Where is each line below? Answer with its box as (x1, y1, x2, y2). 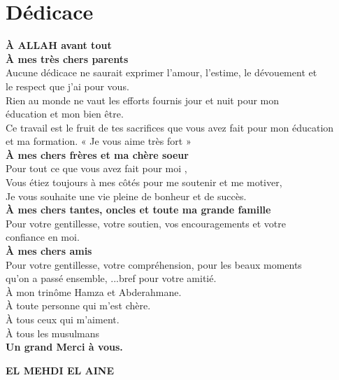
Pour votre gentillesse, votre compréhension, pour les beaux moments (6, 257, 302, 272)
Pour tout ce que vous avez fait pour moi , (6, 161, 187, 176)
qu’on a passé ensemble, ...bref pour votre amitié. (6, 271, 217, 286)
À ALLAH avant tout (6, 38, 112, 52)
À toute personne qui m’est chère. (6, 298, 151, 313)
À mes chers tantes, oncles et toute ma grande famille (6, 202, 271, 217)
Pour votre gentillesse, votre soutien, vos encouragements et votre (6, 216, 286, 230)
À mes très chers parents (6, 51, 129, 66)
